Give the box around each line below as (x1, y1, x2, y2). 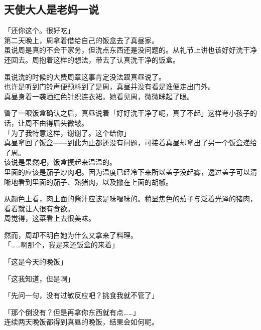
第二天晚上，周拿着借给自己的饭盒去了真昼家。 (4, 35, 159, 45)
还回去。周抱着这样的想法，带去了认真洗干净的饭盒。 (4, 54, 180, 65)
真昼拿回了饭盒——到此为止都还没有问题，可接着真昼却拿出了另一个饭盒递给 (4, 137, 257, 148)
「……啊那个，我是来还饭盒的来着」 (4, 239, 119, 250)
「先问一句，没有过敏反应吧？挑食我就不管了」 (4, 290, 159, 300)
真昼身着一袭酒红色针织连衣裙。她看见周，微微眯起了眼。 (4, 91, 194, 101)
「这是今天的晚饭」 (4, 256, 67, 267)
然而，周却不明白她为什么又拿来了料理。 (4, 229, 138, 240)
